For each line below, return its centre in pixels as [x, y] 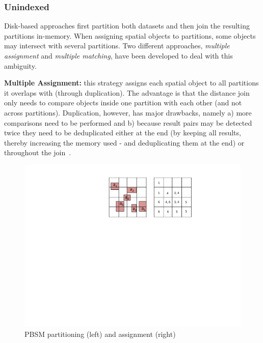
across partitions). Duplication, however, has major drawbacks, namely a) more [128, 112]
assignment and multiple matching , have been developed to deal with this [119, 55]
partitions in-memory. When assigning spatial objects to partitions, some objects [130, 35]
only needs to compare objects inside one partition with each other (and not [123, 103]
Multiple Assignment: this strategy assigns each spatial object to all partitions [131, 83]
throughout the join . [38, 152]
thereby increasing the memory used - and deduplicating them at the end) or [124, 142]
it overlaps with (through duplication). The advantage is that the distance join [127, 92]
